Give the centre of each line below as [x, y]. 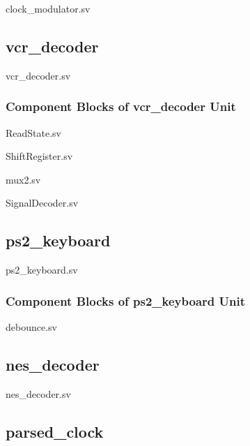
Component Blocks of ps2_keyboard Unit [125, 300]
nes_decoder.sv [38, 393]
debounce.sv [31, 327]
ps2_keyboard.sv [42, 270]
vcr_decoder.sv [38, 75]
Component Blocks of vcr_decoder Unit [121, 106]
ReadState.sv [33, 132]
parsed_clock [55, 431]
